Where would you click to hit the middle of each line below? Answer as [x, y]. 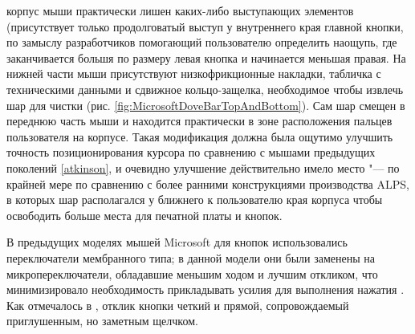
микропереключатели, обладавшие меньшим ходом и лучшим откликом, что [192, 273]
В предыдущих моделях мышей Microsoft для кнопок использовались [177, 242]
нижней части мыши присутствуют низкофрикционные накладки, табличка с [194, 73]
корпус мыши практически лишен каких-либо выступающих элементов [180, 10]
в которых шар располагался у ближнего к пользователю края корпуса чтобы [195, 200]
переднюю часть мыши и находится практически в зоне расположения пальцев [199, 121]
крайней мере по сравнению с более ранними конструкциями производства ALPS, [208, 183]
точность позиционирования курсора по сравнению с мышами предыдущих [191, 152]
